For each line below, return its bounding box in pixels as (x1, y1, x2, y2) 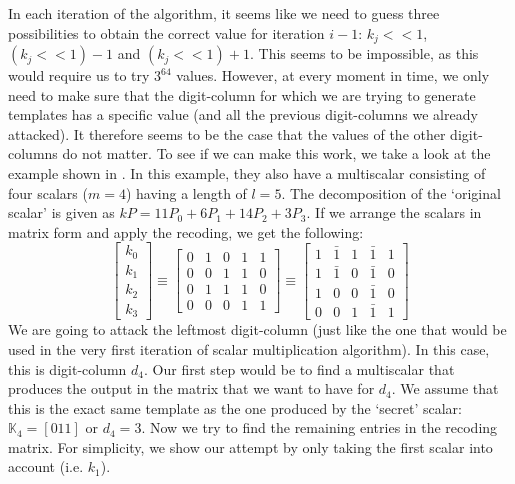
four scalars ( (8, 182, 88, 203)
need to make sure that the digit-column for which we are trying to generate (8, 84, 476, 105)
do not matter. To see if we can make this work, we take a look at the (62, 143, 491, 164)
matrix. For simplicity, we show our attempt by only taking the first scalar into (8, 436, 493, 457)
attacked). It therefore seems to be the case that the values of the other (8, 123, 446, 144)
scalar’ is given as (8, 202, 115, 223)
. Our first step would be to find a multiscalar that (144, 358, 455, 379)
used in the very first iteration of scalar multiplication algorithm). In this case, (8, 338, 490, 359)
